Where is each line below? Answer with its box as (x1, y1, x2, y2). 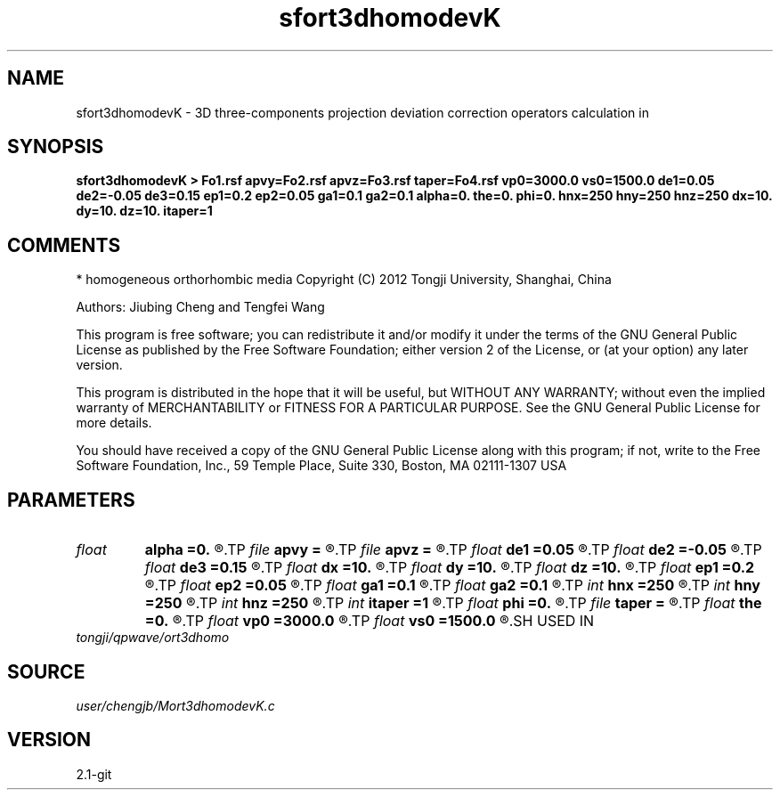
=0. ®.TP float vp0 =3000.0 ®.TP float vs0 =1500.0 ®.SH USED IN (144, 612, 595, 630)
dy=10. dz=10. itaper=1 (76, 203, 213, 219)
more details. (76, 415, 152, 431)
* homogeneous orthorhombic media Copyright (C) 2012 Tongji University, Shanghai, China (76, 272, 612, 288)
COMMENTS (7, 233, 121, 256)
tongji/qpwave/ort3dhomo (76, 630, 230, 646)
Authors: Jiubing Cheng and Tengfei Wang (76, 299, 325, 315)
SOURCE (7, 660, 85, 683)
